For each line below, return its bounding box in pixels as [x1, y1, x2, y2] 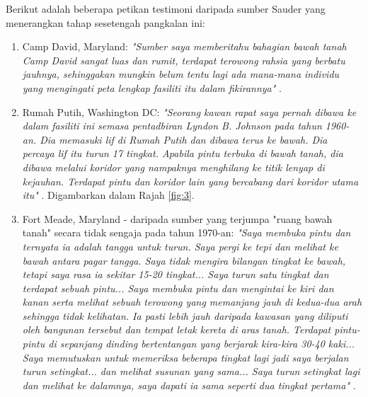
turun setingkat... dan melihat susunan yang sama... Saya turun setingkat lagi [22, 364, 360, 379]
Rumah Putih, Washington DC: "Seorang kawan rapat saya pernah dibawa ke [22, 104, 357, 119]
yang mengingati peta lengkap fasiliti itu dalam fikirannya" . [22, 80, 282, 95]
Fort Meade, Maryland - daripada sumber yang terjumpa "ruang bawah [22, 211, 333, 226]
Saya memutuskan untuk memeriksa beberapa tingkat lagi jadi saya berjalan [22, 350, 349, 364]
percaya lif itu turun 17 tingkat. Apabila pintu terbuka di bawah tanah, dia [22, 146, 343, 161]
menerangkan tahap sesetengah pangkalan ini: [6, 15, 205, 30]
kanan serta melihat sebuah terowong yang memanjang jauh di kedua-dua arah [22, 294, 362, 309]
